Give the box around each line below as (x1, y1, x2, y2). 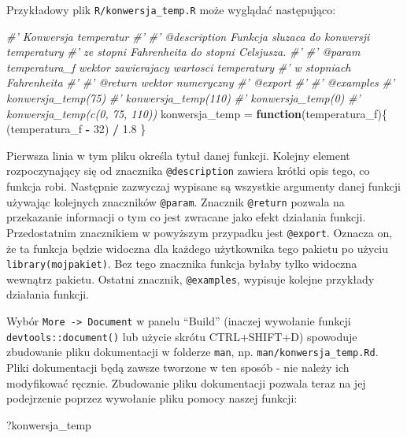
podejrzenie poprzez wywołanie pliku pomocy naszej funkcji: (6, 390, 298, 406)
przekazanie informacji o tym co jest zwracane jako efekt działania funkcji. (6, 209, 366, 225)
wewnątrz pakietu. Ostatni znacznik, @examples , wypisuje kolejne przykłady (6, 270, 375, 287)
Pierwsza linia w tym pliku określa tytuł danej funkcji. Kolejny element (6, 147, 350, 163)
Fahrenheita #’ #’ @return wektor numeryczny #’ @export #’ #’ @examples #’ (6, 74, 395, 91)
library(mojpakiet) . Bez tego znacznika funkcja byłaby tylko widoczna (6, 255, 357, 272)
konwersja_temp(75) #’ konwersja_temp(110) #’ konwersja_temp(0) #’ (6, 90, 361, 106)
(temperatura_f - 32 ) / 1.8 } (6, 121, 146, 137)
